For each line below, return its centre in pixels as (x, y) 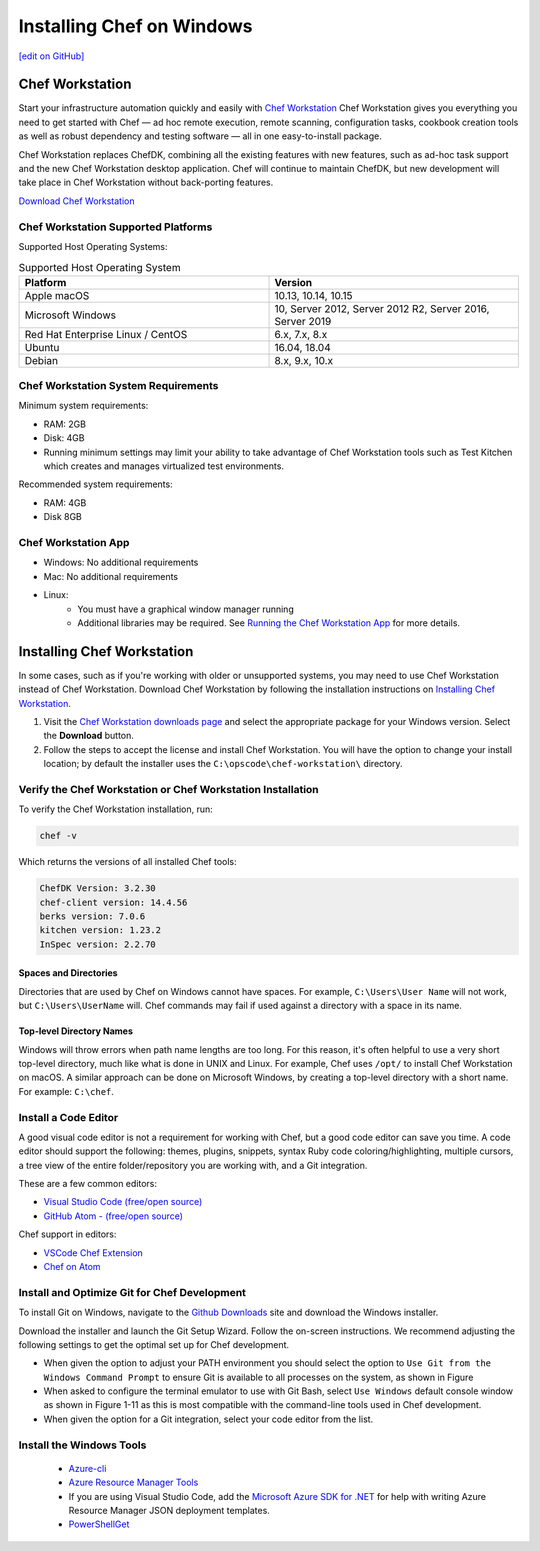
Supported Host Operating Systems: (93, 246)
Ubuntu (42, 347)
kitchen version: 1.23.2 (100, 930)
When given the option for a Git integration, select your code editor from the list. (208, 1419)
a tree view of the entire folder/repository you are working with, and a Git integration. (193, 1165)
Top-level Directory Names (76, 1031)
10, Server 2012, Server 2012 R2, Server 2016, (382, 308)
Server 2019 (303, 321)
